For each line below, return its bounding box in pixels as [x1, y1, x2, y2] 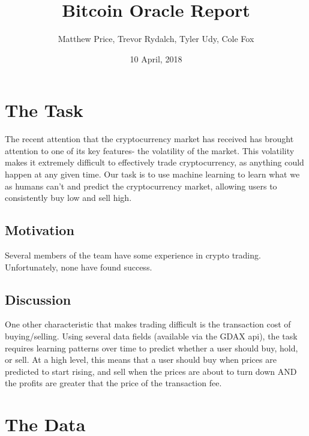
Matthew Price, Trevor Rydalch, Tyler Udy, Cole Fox [58, 32, 254, 45]
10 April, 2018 [130, 52, 182, 65]
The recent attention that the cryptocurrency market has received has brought [5, 133, 294, 145]
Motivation [5, 221, 74, 239]
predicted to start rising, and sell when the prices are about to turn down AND [5, 365, 297, 377]
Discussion [5, 290, 71, 308]
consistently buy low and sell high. [5, 191, 132, 204]
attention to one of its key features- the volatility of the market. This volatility [5, 144, 295, 157]
